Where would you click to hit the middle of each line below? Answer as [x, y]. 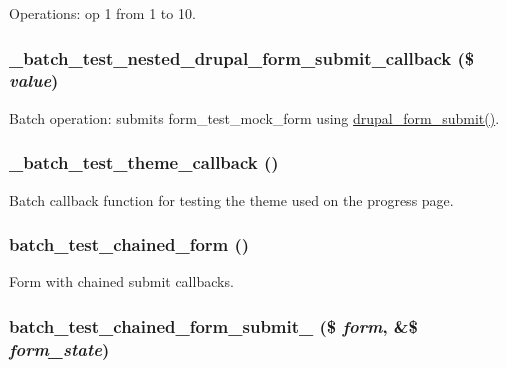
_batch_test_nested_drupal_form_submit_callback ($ [242, 57]
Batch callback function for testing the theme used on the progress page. [231, 199]
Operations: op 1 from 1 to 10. [102, 13]
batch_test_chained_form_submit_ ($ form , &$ [213, 325]
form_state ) [59, 348]
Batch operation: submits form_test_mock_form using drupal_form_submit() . [254, 117]
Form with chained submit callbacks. [121, 281]
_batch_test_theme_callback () [144, 162]
